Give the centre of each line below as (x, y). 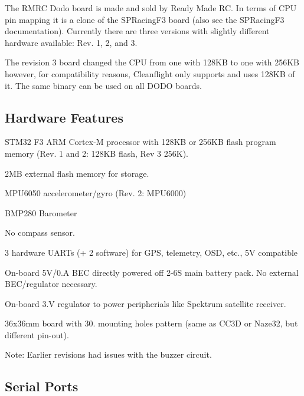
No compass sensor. (40, 232)
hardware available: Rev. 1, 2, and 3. (71, 42)
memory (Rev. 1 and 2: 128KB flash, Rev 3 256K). (97, 153)
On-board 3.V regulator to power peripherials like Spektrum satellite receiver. (146, 303)
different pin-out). (37, 334)
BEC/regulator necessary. (51, 284)
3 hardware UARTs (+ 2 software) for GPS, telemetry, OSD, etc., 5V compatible (151, 252)
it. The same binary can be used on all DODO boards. (103, 85)
